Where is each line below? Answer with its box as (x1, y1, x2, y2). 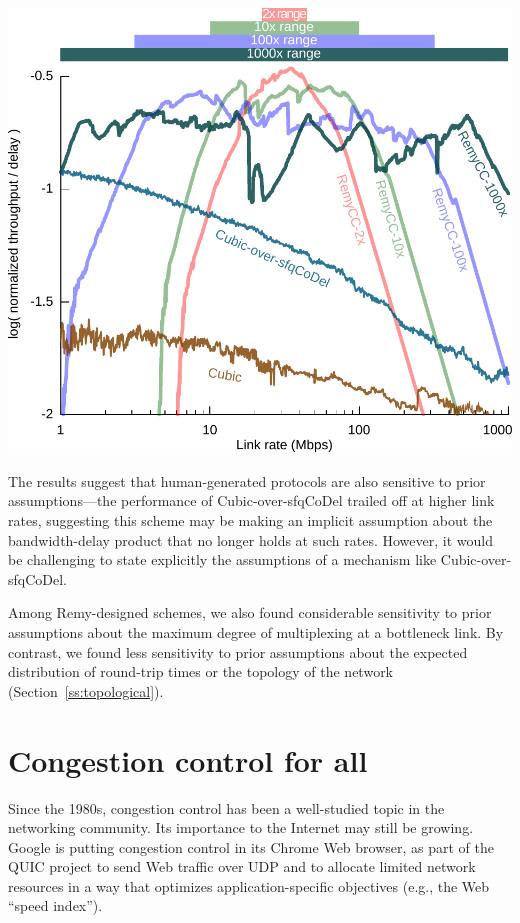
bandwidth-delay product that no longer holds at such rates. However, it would (8, 529, 493, 550)
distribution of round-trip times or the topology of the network (8, 661, 394, 682)
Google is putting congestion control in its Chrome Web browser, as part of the (8, 836, 495, 857)
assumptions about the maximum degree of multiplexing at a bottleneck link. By (8, 622, 504, 643)
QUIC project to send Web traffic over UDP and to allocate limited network (8, 856, 476, 877)
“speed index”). (8, 895, 103, 916)
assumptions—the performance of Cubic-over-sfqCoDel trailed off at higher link (8, 490, 495, 511)
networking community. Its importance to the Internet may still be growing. (8, 817, 474, 838)
